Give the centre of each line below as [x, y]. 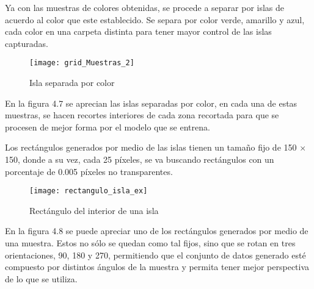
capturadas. [27, 43]
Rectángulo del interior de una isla [94, 210]
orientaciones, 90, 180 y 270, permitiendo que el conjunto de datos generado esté [155, 255]
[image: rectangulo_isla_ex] [89, 191]
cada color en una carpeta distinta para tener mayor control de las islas [138, 31]
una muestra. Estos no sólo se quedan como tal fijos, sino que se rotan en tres [150, 243]
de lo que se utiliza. [41, 278]
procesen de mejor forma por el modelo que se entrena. [108, 127]
